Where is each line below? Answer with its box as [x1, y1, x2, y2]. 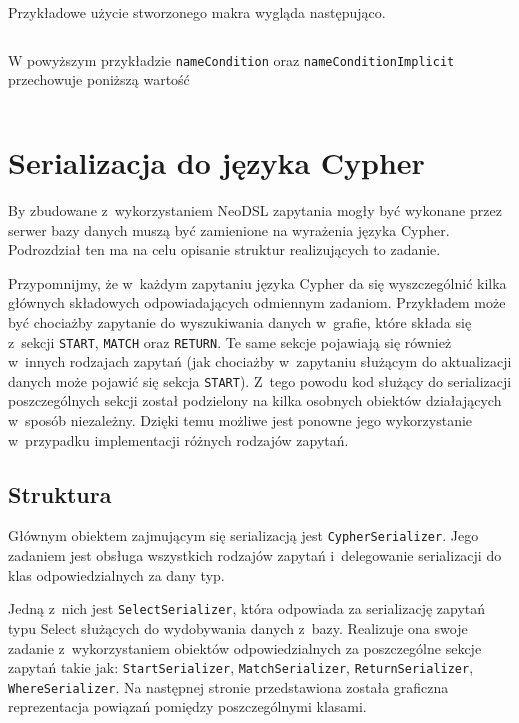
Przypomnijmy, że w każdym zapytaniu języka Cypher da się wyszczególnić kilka [8, 272, 507, 293]
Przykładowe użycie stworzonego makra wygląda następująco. [8, 2, 386, 22]
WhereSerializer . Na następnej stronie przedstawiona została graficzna [8, 676, 449, 697]
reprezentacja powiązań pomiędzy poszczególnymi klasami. [8, 696, 367, 717]
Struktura [8, 478, 112, 509]
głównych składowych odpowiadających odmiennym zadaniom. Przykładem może [8, 292, 506, 313]
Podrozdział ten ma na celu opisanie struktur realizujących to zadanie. [8, 239, 441, 260]
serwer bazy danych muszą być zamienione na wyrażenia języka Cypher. [8, 219, 450, 240]
